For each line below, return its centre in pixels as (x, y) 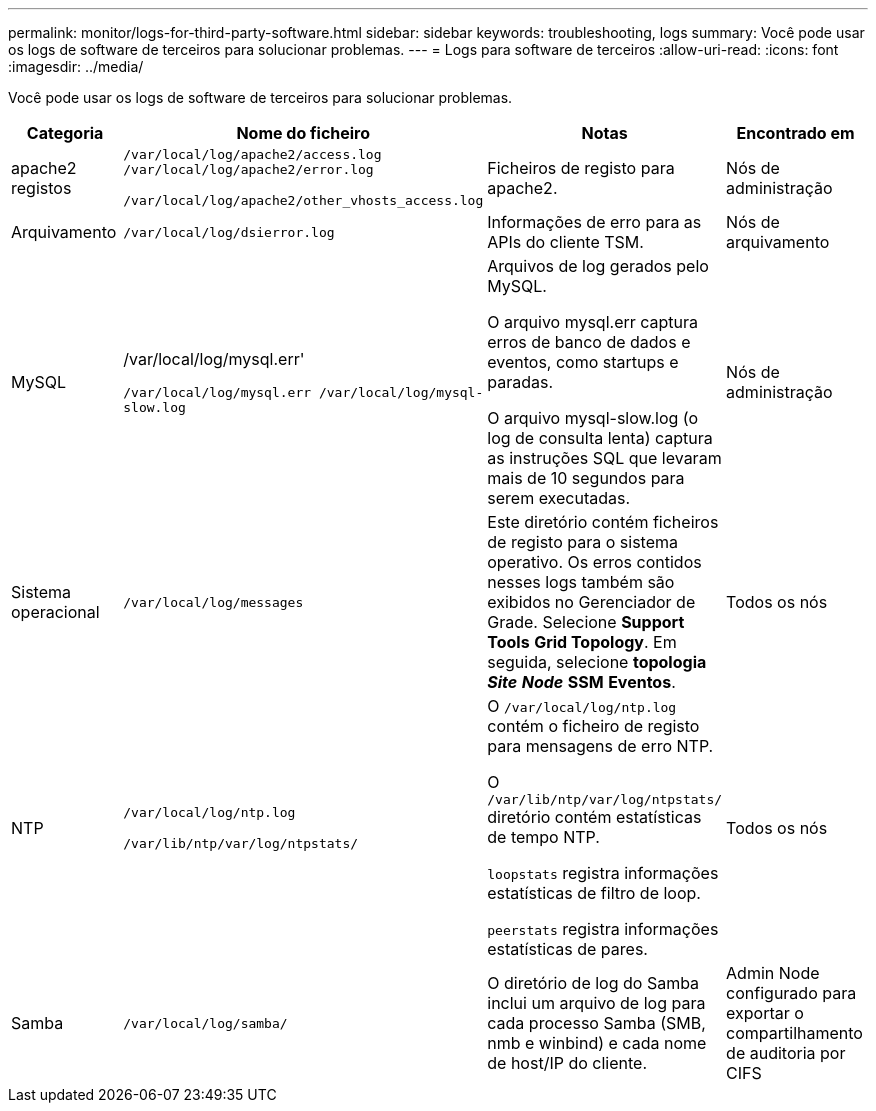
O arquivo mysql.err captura (593, 322)
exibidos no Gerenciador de (591, 602)
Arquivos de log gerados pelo (598, 266)
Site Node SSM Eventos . (581, 682)
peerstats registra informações (603, 929)
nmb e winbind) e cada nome (597, 1043)
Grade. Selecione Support (586, 622)
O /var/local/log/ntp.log (582, 706)
